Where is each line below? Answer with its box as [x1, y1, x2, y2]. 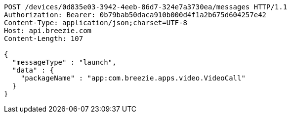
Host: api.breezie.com [4, 27, 92, 35]
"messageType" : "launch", [12, 58, 117, 66]
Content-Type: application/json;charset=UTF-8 [4, 19, 187, 27]
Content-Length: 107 [4, 35, 83, 42]
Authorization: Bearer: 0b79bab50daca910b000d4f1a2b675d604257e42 [4, 11, 267, 19]
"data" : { [12, 66, 54, 74]
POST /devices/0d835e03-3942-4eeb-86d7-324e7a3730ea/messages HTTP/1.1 [4, 3, 288, 11]
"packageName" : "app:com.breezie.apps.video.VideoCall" [20, 74, 246, 82]
